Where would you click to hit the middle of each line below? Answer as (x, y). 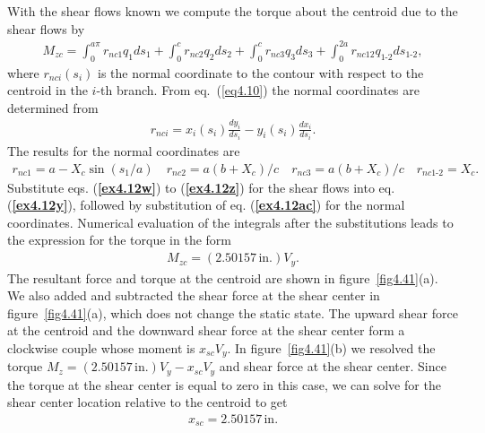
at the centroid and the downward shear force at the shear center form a (206, 330)
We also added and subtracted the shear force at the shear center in (194, 295)
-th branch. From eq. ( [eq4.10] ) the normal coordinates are (258, 90)
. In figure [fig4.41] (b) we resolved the (331, 347)
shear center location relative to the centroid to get (147, 402)
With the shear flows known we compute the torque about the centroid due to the (233, 11)
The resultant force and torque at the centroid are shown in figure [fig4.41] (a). (223, 277)
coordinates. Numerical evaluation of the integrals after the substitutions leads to (230, 222)
